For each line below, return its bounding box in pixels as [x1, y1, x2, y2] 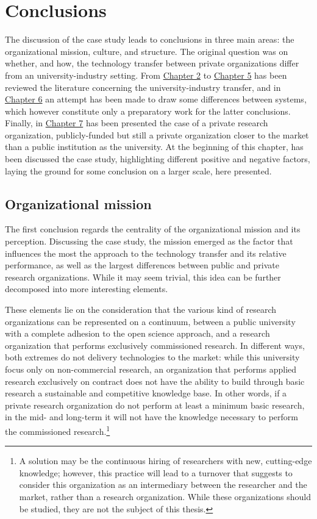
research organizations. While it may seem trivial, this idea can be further [5, 270, 281, 283]
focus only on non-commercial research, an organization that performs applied [5, 362, 297, 375]
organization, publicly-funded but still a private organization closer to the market [5, 128, 309, 141]
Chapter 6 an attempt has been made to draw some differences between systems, [5, 93, 307, 106]
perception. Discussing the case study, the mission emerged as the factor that [5, 235, 293, 248]
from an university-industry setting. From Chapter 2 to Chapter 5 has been [5, 68, 287, 81]
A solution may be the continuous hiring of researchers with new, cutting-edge [19, 454, 312, 467]
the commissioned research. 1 [5, 423, 110, 437]
